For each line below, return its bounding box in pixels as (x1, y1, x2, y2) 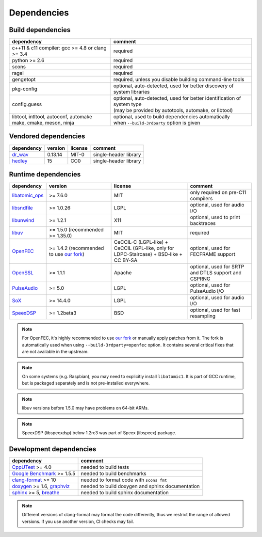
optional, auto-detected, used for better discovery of (113, 82, 234, 89)
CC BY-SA (114, 257, 138, 264)
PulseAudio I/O (190, 288, 224, 295)
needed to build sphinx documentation (81, 489, 169, 496)
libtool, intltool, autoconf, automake (12, 113, 92, 120)
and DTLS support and (190, 269, 242, 276)
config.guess (12, 101, 42, 108)
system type (113, 101, 142, 108)
